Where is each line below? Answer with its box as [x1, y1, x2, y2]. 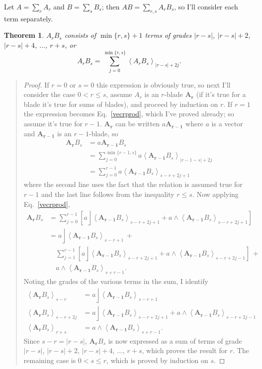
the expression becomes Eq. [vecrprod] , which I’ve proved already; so [23, 108, 234, 119]
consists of [64, 30, 96, 40]
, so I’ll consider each [174, 1, 238, 11]
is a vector [211, 118, 243, 129]
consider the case [23, 89, 76, 99]
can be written [115, 118, 160, 129]
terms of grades [145, 30, 192, 40]
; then [101, 1, 120, 11]
